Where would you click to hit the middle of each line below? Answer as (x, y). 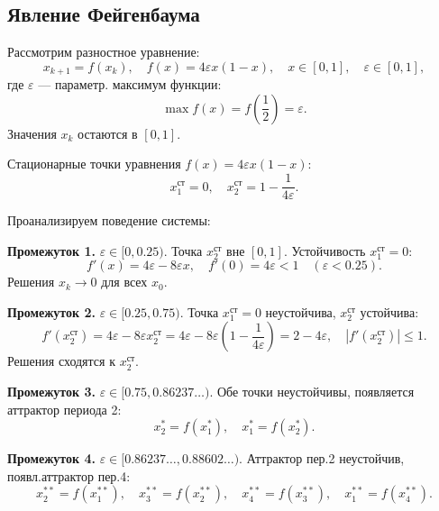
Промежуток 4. (51, 458)
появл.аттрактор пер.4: (69, 475)
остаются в (108, 133)
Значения (32, 133)
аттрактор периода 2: (64, 409)
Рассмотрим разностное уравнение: (104, 52)
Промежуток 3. (51, 392)
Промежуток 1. (51, 250)
